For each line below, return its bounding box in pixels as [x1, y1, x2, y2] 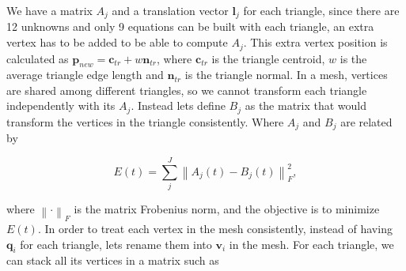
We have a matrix [6, 2, 93, 18]
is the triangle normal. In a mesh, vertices [184, 66, 388, 83]
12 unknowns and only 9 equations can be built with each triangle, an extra [6, 18, 374, 35]
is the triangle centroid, [211, 50, 325, 66]
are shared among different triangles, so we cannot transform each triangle [6, 81, 367, 98]
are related [340, 113, 393, 130]
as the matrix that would [245, 97, 367, 114]
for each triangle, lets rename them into [20, 235, 212, 252]
